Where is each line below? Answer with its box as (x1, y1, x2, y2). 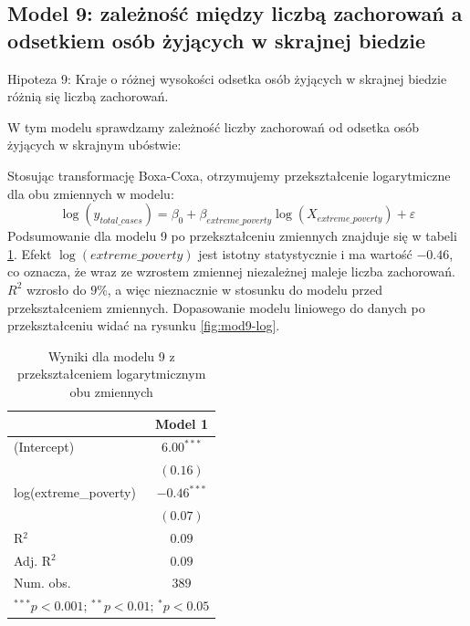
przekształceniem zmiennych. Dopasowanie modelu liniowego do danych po (7, 297, 425, 317)
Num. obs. (14, 573, 71, 592)
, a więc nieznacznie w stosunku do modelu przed (107, 279, 382, 298)
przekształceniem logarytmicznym (17, 364, 206, 383)
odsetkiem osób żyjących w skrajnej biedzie (7, 26, 426, 54)
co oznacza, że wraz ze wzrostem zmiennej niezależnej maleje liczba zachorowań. (7, 262, 455, 281)
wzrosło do (26, 279, 87, 298)
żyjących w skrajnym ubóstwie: (7, 135, 182, 154)
